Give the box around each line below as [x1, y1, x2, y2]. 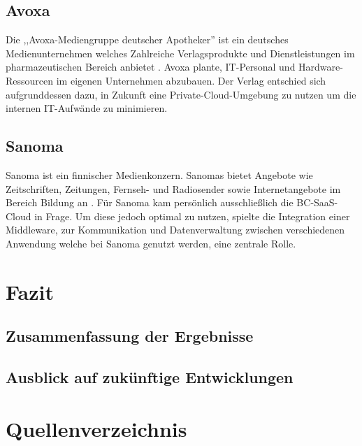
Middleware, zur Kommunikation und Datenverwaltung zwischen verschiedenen [6, 222, 345, 237]
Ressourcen [6, 73, 54, 87]
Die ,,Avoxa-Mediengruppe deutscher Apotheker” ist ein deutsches [6, 32, 289, 47]
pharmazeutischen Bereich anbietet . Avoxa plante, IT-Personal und [6, 59, 296, 74]
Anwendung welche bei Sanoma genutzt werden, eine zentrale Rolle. [6, 236, 296, 250]
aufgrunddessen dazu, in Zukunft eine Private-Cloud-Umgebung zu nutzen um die [6, 87, 356, 101]
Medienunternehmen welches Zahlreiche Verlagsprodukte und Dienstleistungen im [6, 45, 355, 60]
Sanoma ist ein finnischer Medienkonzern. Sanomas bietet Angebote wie [6, 167, 313, 182]
